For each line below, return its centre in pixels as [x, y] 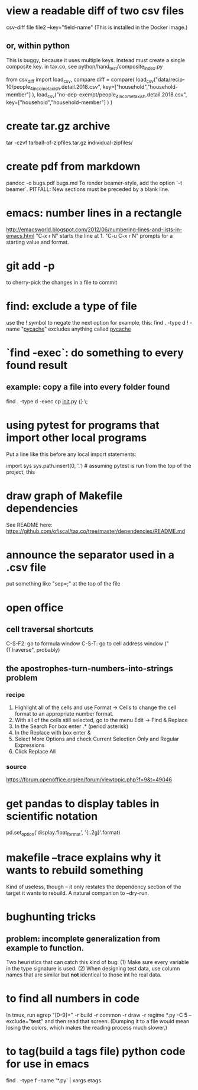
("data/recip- [169, 79]
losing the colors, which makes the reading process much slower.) [87, 1028]
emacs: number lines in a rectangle [94, 213]
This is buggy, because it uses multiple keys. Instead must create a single [95, 60]
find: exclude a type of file [72, 306]
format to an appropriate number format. [64, 714]
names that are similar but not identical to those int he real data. [84, 975]
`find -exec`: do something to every [95, 352]
